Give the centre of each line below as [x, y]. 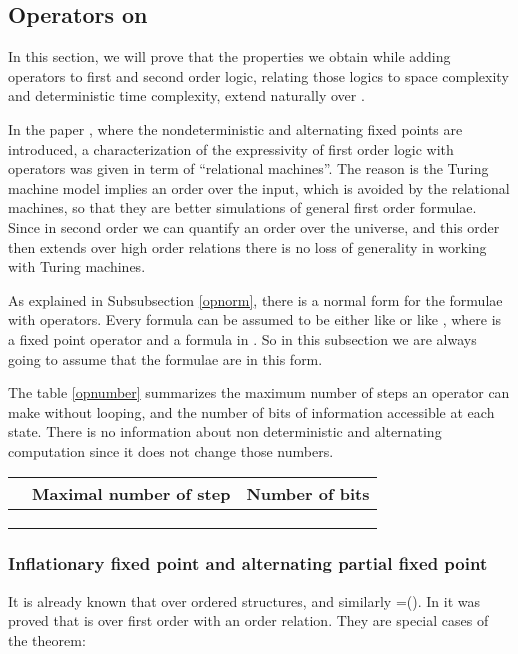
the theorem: [47, 639]
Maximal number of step [131, 494]
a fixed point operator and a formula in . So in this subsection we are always [242, 338]
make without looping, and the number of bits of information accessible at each [251, 411]
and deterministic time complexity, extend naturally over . [186, 95]
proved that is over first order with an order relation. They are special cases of [248, 620]
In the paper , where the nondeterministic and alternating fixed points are [235, 128]
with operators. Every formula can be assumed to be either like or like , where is [255, 319]
